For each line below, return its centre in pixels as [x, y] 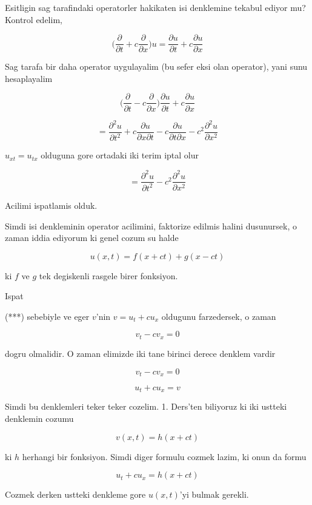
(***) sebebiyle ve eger [47, 316]
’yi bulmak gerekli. [214, 494]
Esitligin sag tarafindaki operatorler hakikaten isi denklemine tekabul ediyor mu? [155, 7]
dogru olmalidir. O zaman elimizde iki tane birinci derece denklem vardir [140, 353]
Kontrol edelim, [34, 19]
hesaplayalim [29, 78]
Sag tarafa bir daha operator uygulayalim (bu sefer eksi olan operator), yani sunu [156, 66]
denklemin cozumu [39, 419]
